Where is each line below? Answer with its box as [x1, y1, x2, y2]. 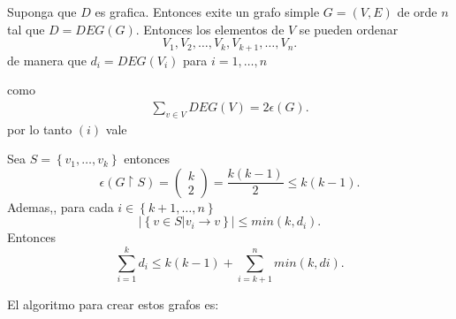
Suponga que [7, 3, 77, 20]
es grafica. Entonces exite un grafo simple [95, 3, 320, 20]
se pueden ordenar [299, 19, 399, 38]
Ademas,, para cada [7, 197, 114, 216]
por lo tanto [7, 119, 72, 138]
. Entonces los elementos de [135, 19, 285, 38]
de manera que [7, 50, 87, 69]
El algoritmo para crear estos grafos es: [7, 295, 219, 314]
